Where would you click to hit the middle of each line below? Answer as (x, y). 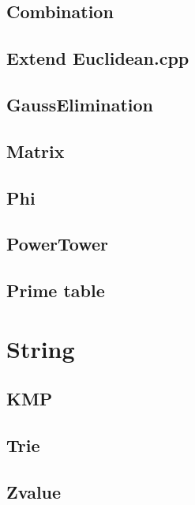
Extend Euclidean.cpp (98, 58)
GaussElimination (80, 104)
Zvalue (34, 491)
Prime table (56, 290)
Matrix (36, 151)
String (41, 348)
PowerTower (58, 244)
